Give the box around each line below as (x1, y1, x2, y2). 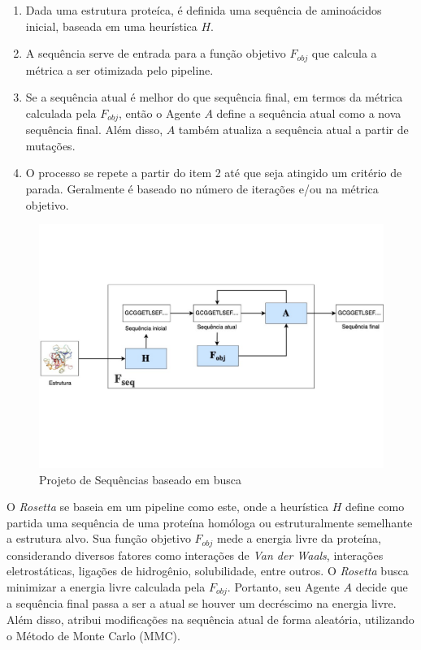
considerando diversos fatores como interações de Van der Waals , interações (7, 546, 384, 563)
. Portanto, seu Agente (227, 578, 340, 595)
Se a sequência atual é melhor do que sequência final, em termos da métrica (25, 89, 403, 106)
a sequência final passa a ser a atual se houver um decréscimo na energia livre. (7, 595, 397, 612)
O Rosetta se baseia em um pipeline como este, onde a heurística (7, 498, 328, 515)
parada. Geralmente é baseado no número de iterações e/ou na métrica (25, 180, 379, 197)
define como (345, 498, 405, 515)
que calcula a (311, 45, 377, 62)
